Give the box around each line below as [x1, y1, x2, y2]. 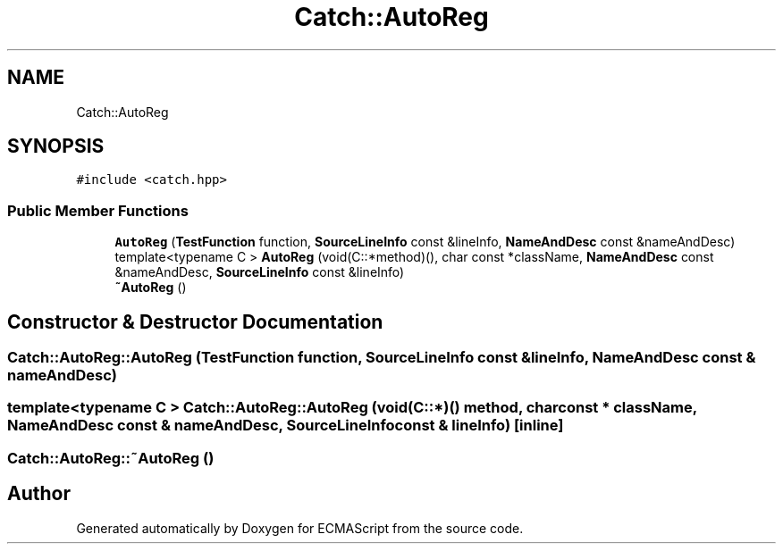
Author [7, 482, 71, 505]
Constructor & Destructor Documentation [7, 310, 383, 333]
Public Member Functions [7, 201, 189, 220]
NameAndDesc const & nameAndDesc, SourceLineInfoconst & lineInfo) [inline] [7, 416, 564, 435]
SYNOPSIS [7, 135, 105, 158]
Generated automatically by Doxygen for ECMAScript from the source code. [76, 520, 524, 536]
